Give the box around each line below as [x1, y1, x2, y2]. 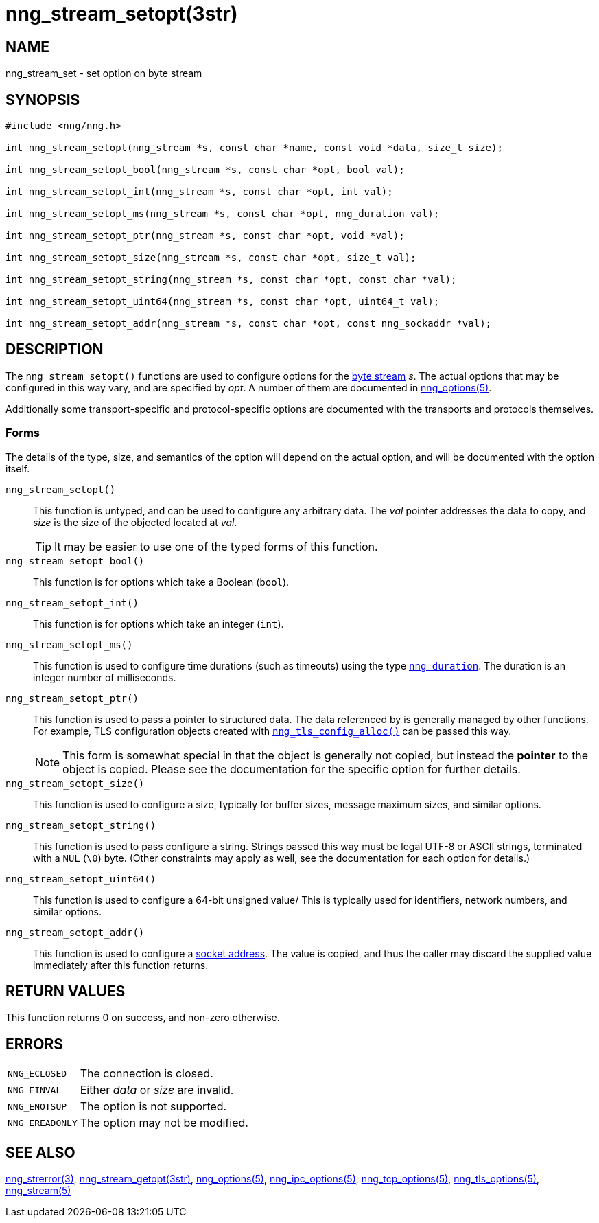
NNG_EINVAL [8, 1084, 62, 1095]
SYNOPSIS [5, 91, 80, 108]
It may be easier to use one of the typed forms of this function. [54, 539, 378, 553]
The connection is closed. [80, 1066, 213, 1081]
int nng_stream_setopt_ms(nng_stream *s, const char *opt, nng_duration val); [5, 208, 440, 220]
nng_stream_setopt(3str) [5, 2, 238, 25]
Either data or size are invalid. [80, 1083, 234, 1097]
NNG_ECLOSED [8, 1068, 67, 1079]
